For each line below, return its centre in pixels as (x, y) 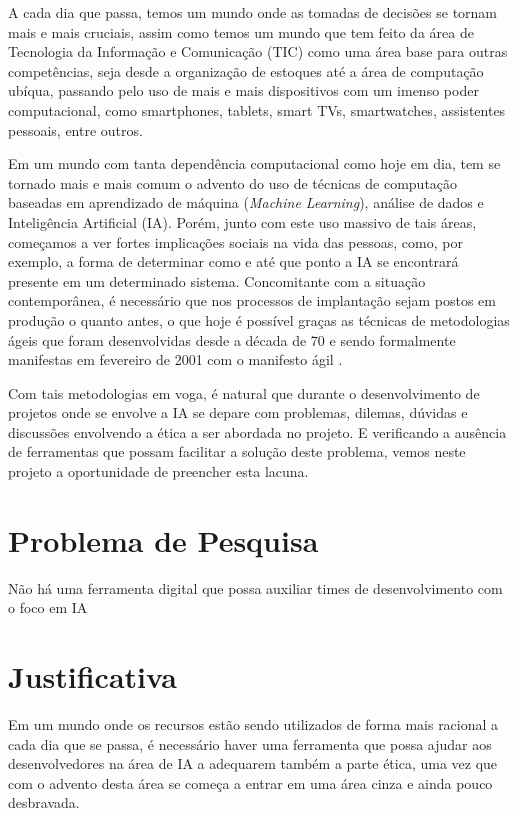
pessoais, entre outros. (75, 129)
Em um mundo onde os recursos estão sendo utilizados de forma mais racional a (253, 724)
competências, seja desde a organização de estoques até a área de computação (246, 70)
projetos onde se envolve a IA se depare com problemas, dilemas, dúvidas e (238, 412)
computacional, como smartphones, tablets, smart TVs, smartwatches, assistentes (257, 109)
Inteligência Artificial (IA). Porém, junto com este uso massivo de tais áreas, (242, 221)
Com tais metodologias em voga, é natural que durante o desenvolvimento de (244, 392)
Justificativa (92, 676)
